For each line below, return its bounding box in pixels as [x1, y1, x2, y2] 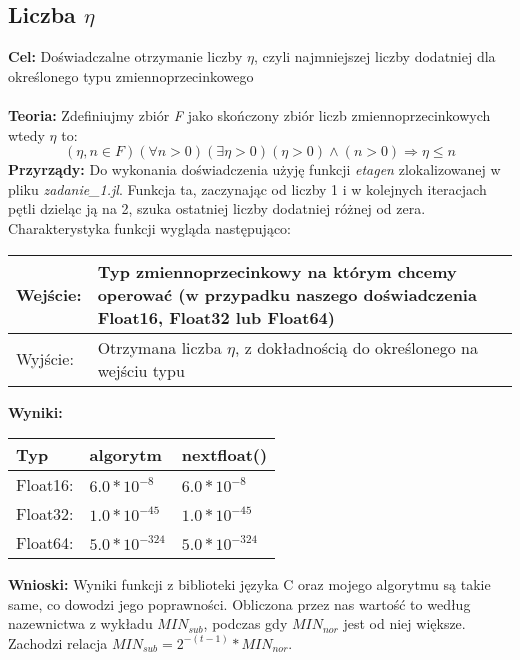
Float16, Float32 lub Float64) [97, 305, 335, 329]
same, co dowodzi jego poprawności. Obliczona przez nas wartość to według [8, 593, 471, 614]
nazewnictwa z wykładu [8, 613, 153, 634]
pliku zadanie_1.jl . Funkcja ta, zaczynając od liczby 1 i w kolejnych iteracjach [8, 178, 487, 199]
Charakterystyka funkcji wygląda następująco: [8, 217, 291, 238]
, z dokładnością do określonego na [234, 335, 478, 359]
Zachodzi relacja [8, 632, 108, 653]
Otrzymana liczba [97, 335, 222, 359]
